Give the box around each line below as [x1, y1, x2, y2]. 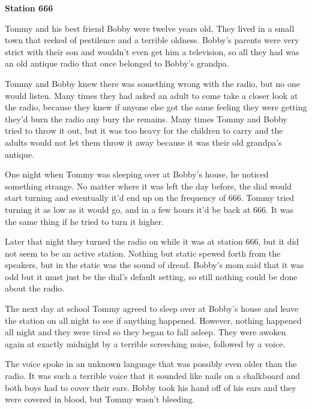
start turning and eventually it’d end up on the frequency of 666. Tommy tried [5, 191, 295, 204]
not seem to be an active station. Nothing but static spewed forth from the [5, 246, 281, 259]
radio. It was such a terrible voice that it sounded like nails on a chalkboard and [5, 369, 301, 382]
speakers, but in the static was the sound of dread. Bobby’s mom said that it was [5, 258, 304, 271]
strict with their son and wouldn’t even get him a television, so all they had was [5, 45, 299, 58]
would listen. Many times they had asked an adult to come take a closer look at [5, 89, 298, 101]
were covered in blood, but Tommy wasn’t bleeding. [5, 393, 195, 405]
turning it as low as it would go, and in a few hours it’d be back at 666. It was [5, 203, 294, 215]
